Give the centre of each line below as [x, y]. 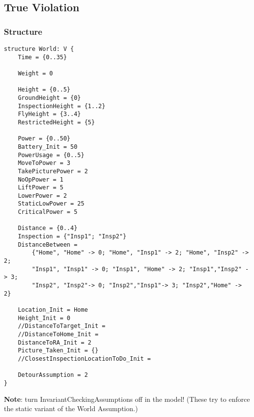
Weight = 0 [35, 73]
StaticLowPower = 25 [51, 204]
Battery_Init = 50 [48, 147]
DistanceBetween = [48, 244]
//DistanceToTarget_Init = [62, 326]
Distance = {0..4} [48, 228]
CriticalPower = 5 [48, 212]
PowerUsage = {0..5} [51, 155]
